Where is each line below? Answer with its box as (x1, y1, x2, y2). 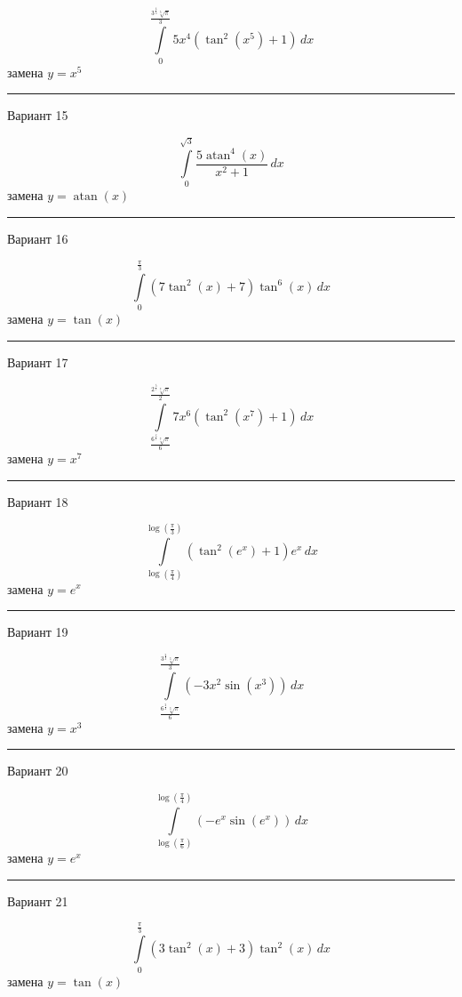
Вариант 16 (7, 229, 68, 247)
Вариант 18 (7, 492, 68, 511)
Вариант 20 (7, 761, 68, 780)
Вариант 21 (7, 891, 68, 910)
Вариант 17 (7, 352, 68, 371)
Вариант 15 (7, 106, 68, 125)
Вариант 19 (7, 623, 68, 641)
